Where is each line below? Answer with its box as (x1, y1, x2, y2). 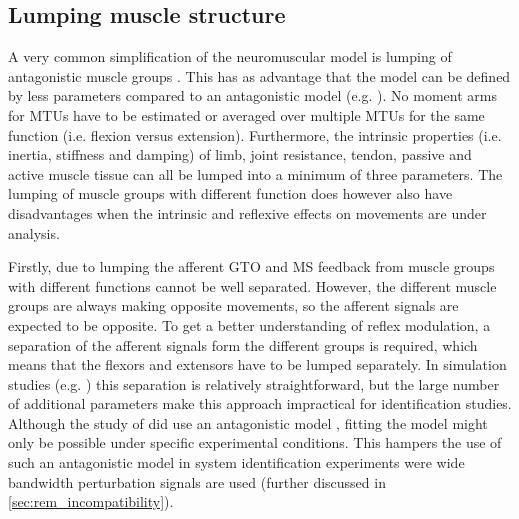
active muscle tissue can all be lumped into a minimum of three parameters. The (8, 163, 503, 184)
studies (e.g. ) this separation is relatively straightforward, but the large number (8, 373, 500, 394)
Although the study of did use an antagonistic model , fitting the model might (8, 412, 488, 433)
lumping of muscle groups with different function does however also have (8, 183, 453, 204)
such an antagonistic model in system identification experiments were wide (8, 452, 465, 473)
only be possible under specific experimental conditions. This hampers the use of (8, 432, 502, 453)
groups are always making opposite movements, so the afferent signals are (8, 295, 459, 316)
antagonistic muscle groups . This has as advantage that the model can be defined (8, 65, 511, 86)
